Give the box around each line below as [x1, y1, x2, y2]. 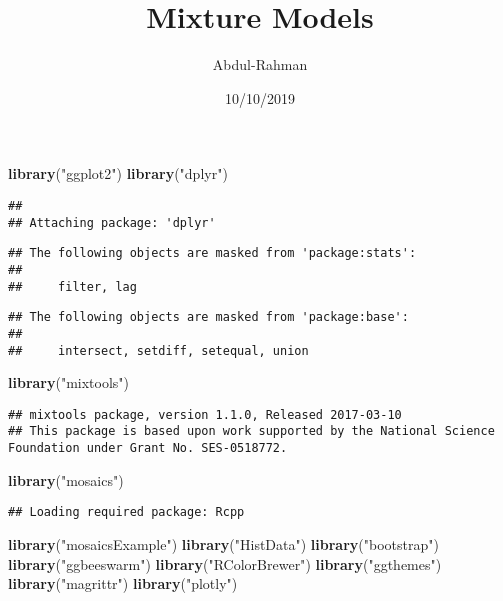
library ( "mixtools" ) [8, 372, 130, 393]
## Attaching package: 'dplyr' [8, 215, 216, 230]
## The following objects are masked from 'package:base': [8, 310, 409, 325]
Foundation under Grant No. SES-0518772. [8, 441, 288, 456]
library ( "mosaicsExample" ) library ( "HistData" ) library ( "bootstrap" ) [8, 533, 439, 554]
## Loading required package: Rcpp [8, 505, 245, 520]
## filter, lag [8, 279, 137, 294]
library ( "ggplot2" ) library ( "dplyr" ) [8, 163, 228, 184]
